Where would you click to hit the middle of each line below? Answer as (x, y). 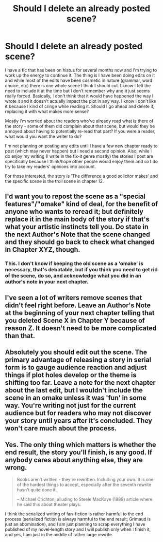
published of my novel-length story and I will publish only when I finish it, (78, 529)
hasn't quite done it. (37, 489)
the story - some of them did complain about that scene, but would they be (80, 126)
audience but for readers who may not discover (78, 413)
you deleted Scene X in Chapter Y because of (75, 320)
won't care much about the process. (61, 428)
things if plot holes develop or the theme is (71, 375)
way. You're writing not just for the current (71, 405)
